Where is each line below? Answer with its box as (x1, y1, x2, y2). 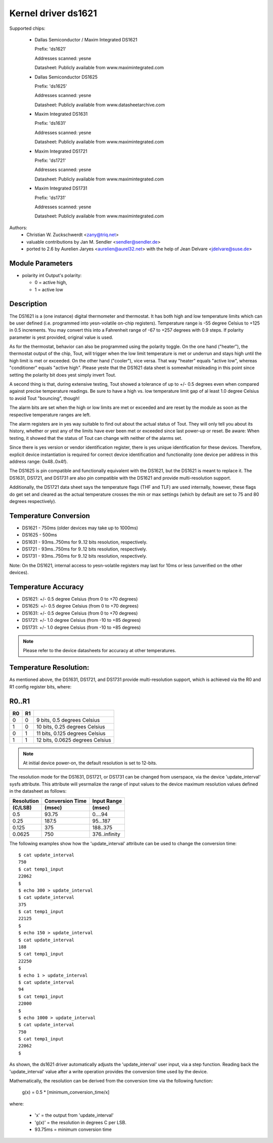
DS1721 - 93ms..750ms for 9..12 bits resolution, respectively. (22, 546, 148, 552)
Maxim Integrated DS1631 (34, 111, 88, 117)
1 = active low (34, 286, 63, 293)
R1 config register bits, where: (9, 683, 72, 690)
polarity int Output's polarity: (22, 272, 82, 278)
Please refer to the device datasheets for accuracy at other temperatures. (23, 648, 176, 654)
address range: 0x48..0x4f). (9, 458, 68, 465)
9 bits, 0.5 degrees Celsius (36, 716, 100, 723)
